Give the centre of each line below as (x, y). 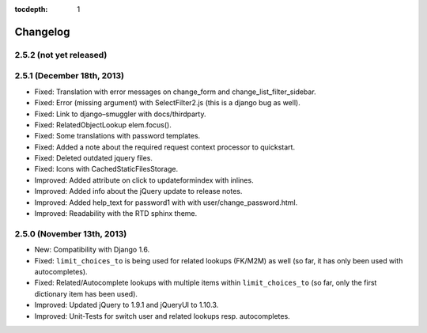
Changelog (42, 32)
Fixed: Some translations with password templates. (117, 136)
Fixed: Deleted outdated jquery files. (94, 158)
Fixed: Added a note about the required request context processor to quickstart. (165, 147)
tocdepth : (31, 9)
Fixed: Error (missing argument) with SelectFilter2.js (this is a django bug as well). (167, 103)
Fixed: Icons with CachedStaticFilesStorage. (106, 169)
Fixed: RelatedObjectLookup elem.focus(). (103, 125)
